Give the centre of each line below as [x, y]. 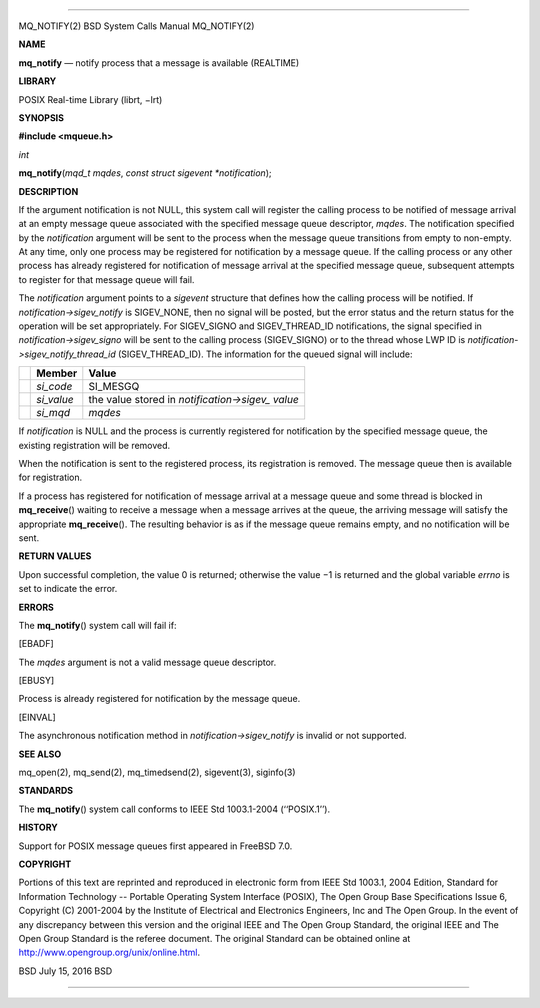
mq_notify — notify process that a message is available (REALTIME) [159, 62]
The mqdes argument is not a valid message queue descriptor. [147, 662]
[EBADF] [36, 644]
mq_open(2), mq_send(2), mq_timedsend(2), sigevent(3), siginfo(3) [157, 772]
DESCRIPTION [48, 191]
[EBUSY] [36, 681]
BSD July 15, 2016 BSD [65, 971]
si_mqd [53, 413]
